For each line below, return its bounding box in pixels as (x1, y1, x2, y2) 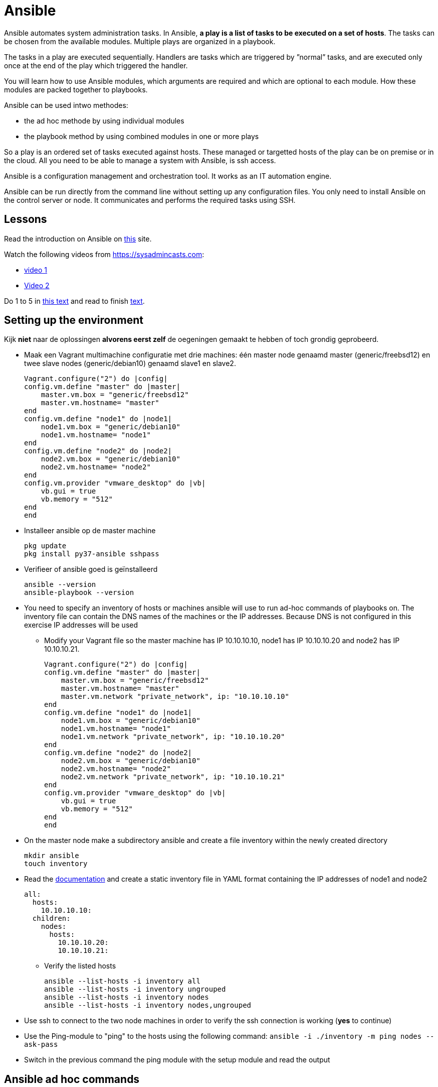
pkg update (24, 542, 67, 550)
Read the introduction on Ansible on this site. (4, 234, 152, 243)
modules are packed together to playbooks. (4, 85, 148, 94)
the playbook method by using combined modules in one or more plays (24, 132, 259, 141)
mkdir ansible (24, 852, 79, 860)
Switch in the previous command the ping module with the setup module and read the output (24, 1055, 330, 1064)
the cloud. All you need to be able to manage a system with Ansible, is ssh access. (4, 156, 276, 165)
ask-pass (24, 1040, 58, 1049)
